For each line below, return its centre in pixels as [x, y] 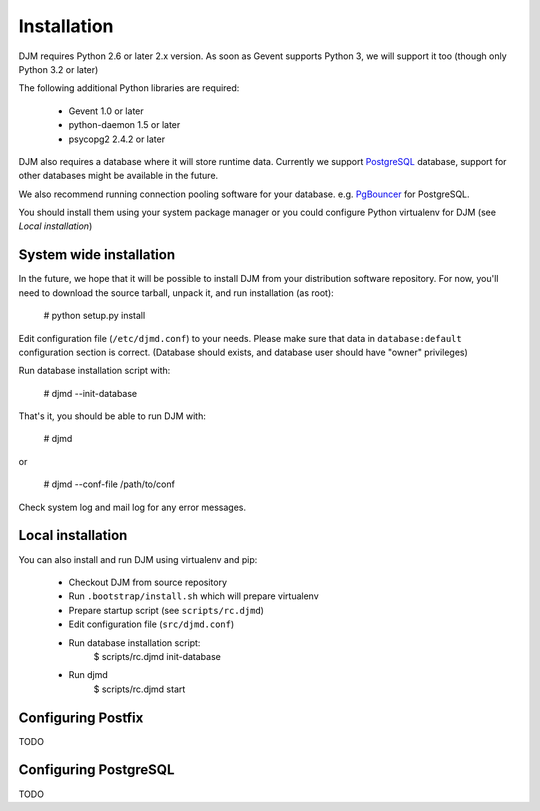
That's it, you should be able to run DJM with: [112, 416]
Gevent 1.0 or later [106, 111]
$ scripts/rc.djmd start [139, 689]
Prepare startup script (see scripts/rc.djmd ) [166, 610]
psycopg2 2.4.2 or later [116, 139]
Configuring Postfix [81, 717]
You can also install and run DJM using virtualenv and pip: [138, 559]
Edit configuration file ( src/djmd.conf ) [151, 624]
